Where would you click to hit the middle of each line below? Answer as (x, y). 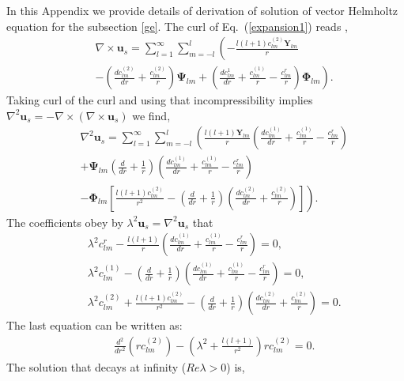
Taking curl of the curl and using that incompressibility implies (160, 100)
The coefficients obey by (65, 222)
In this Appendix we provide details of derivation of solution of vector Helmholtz (202, 10)
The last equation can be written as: (94, 325)
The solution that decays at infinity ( (96, 366)
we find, (151, 115)
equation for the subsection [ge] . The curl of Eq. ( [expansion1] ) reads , (177, 26)
